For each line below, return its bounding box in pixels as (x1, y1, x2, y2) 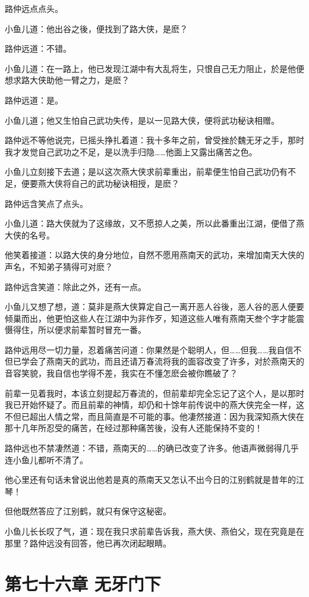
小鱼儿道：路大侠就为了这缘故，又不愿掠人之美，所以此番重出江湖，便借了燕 (5, 217, 304, 230)
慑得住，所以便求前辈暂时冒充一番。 (5, 323, 146, 336)
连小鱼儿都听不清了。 (5, 453, 88, 466)
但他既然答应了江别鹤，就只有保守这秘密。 (5, 505, 171, 517)
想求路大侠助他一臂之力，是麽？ (5, 74, 130, 86)
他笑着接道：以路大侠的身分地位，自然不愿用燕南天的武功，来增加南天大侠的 (5, 249, 304, 261)
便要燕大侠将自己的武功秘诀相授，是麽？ (21, 177, 179, 189)
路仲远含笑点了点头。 (5, 197, 88, 209)
